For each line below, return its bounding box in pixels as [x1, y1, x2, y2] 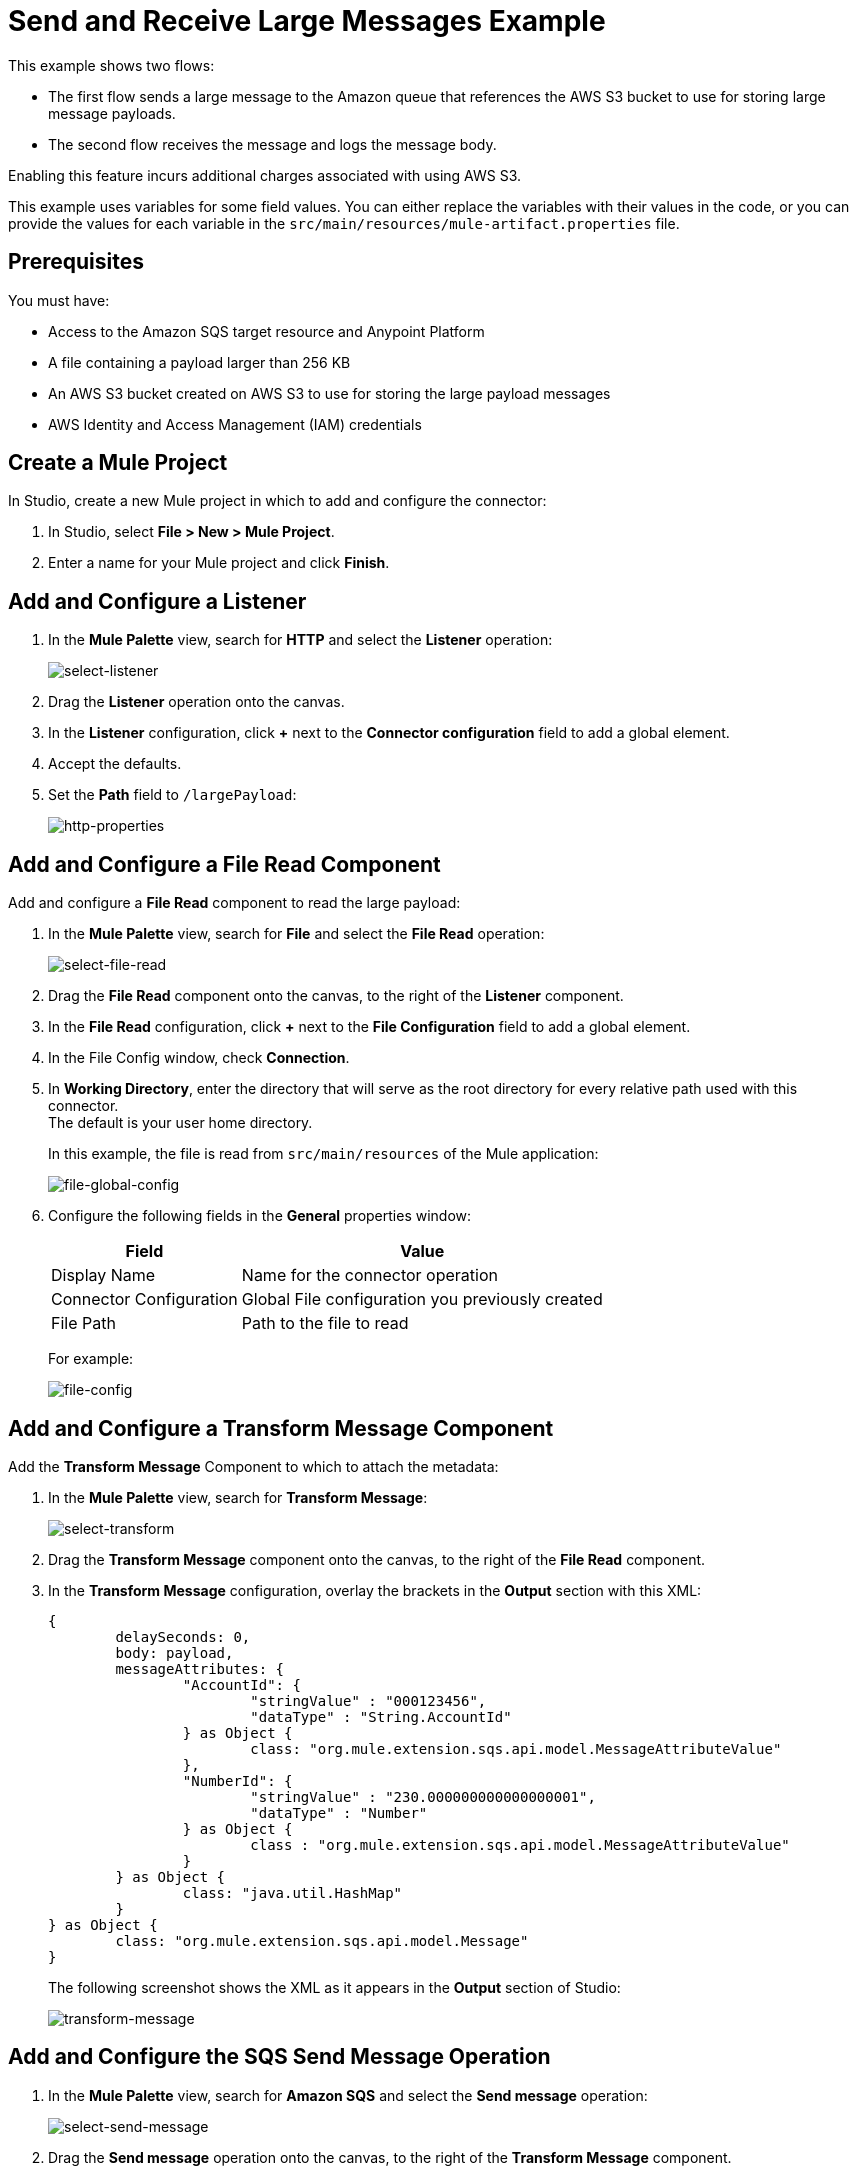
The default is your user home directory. [48, 1114, 313, 1132]
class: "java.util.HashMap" [182, 1884, 403, 1901]
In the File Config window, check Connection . [48, 1049, 350, 1067]
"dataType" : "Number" [250, 1804, 428, 1821]
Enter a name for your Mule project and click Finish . [48, 554, 390, 572]
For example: [48, 1350, 134, 1368]
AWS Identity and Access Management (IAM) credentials [48, 415, 422, 433]
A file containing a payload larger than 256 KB [48, 353, 351, 371]
